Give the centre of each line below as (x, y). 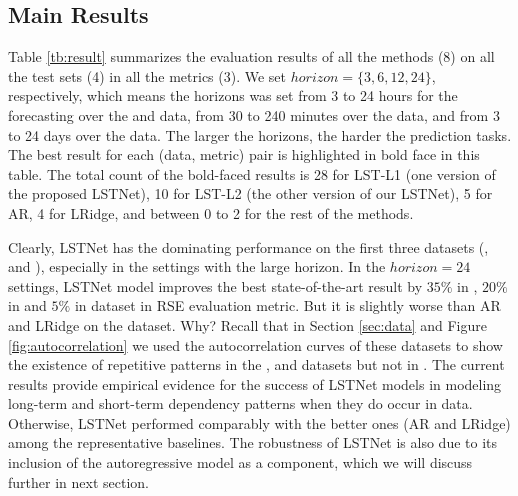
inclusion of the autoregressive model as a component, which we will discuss (240, 462)
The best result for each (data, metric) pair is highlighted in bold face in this (244, 154)
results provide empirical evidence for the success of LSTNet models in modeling (255, 383)
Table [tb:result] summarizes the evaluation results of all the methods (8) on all (251, 56)
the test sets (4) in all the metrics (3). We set (147, 75)
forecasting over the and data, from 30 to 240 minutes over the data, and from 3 (254, 114)
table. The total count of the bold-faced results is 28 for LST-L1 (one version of (252, 173)
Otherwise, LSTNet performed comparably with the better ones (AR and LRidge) (259, 422)
